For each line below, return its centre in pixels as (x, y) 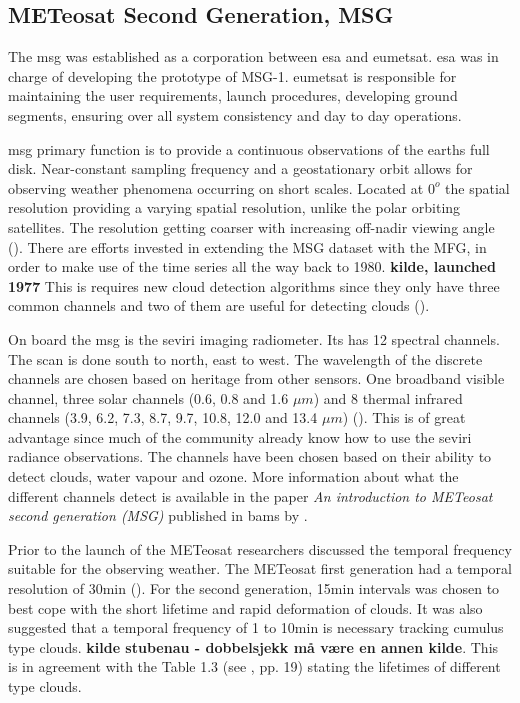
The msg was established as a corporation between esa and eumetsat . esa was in (253, 56)
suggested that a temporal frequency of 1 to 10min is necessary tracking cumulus (256, 627)
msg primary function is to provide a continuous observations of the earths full (249, 148)
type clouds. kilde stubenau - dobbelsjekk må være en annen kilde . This (253, 646)
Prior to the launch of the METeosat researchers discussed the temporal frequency (260, 548)
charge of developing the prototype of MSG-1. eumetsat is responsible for (232, 75)
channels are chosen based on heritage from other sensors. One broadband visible (256, 378)
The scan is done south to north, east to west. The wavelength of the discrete (245, 358)
